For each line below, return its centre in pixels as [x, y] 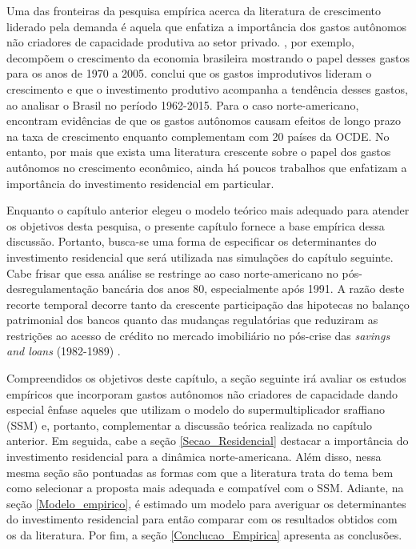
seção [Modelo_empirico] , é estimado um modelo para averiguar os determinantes [206, 503]
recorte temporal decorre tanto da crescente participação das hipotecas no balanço [208, 304]
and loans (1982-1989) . [64, 351]
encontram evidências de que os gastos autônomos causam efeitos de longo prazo [204, 120]
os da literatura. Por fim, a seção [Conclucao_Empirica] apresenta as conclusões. [204, 535]
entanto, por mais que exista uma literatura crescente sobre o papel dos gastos [199, 152]
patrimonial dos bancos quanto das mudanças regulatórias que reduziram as [192, 320]
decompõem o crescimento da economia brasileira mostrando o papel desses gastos [208, 57]
